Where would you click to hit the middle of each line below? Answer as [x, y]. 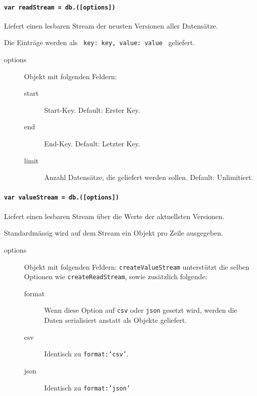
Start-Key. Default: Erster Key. [92, 110]
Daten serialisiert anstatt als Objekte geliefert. [116, 320]
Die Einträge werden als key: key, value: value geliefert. [100, 42]
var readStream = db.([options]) [60, 7]
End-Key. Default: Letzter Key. [92, 144]
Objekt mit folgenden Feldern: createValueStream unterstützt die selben [137, 266]
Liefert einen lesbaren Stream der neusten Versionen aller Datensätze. [111, 25]
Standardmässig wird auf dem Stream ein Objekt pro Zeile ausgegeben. [114, 233]
